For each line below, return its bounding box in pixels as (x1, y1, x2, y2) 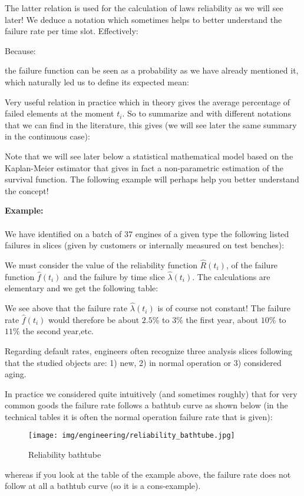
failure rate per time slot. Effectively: (5, 25, 138, 37)
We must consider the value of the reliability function (5, 258, 197, 271)
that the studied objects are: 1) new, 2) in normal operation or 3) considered (5, 356, 282, 368)
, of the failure (226, 258, 278, 271)
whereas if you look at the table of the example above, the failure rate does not (5, 468, 291, 480)
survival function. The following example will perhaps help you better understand (5, 173, 299, 185)
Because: (5, 44, 36, 56)
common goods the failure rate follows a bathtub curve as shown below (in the (5, 399, 288, 411)
